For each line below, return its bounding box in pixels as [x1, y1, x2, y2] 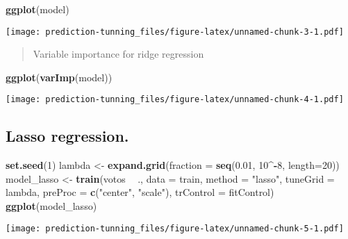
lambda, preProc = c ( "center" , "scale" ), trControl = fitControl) [6, 185, 274, 199]
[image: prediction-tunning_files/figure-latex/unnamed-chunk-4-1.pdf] [6, 94, 344, 105]
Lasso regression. [6, 125, 129, 147]
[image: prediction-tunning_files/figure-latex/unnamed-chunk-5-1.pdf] [6, 223, 344, 233]
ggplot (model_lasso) [6, 199, 97, 213]
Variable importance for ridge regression [33, 47, 204, 61]
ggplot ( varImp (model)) [6, 69, 113, 84]
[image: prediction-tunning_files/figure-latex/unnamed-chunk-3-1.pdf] [6, 26, 344, 37]
